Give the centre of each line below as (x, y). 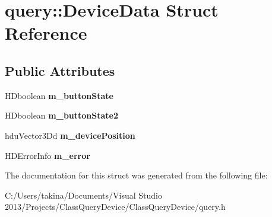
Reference (46, 33)
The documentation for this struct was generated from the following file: (136, 175)
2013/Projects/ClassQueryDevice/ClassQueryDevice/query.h (115, 207)
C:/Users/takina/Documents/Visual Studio (84, 195)
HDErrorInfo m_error (48, 155)
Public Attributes (60, 70)
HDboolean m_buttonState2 (62, 115)
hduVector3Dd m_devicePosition (70, 135)
